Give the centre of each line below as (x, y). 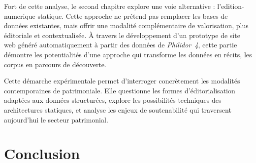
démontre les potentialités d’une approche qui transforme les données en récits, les (128, 54)
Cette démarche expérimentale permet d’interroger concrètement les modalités (122, 81)
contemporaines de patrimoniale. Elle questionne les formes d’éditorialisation (120, 90)
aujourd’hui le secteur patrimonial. (56, 119)
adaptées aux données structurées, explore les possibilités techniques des (113, 100)
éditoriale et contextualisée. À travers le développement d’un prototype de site (122, 35)
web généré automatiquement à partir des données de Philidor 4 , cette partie (121, 45)
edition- (233, 6)
